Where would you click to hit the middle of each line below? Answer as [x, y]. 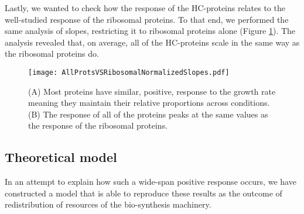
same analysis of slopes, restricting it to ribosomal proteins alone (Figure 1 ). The [150, 31]
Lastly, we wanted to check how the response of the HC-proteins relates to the [145, 8]
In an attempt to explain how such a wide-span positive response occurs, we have [151, 182]
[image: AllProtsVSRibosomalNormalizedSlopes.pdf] [129, 72]
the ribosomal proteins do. [52, 53]
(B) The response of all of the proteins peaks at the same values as [148, 114]
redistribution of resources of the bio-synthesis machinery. [108, 204]
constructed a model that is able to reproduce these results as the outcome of [144, 193]
